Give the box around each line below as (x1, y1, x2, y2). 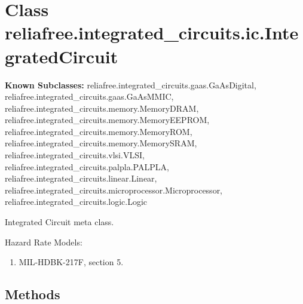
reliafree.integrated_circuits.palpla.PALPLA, (5, 160, 169, 173)
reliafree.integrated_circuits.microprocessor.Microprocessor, (5, 183, 223, 196)
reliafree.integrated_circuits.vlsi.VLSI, (5, 149, 145, 161)
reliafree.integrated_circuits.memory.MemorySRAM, (5, 137, 197, 149)
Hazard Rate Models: (5, 235, 82, 248)
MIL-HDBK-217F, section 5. (19, 256, 124, 268)
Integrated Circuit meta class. (5, 216, 114, 228)
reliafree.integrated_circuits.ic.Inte (5, 20, 299, 45)
